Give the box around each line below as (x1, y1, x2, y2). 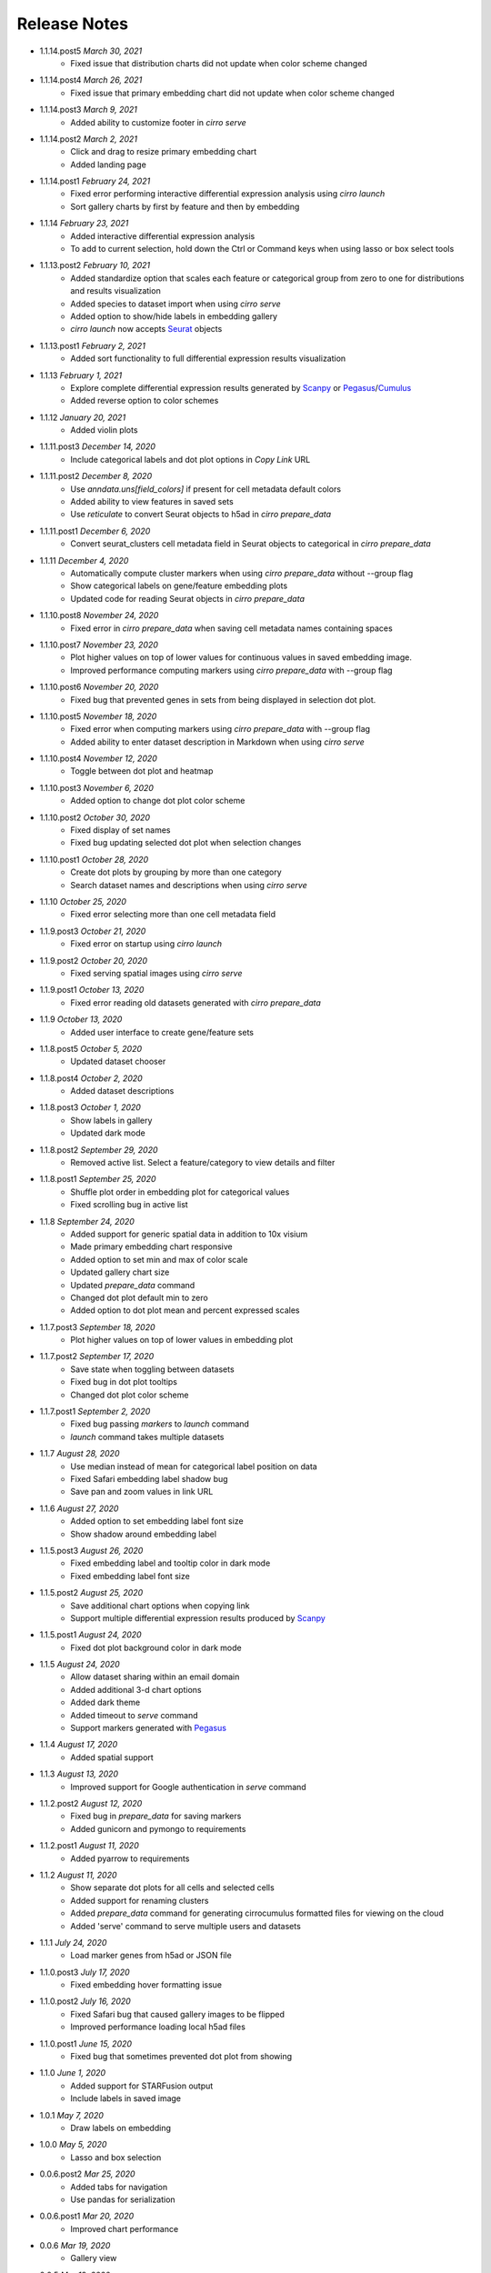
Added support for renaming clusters (70, 1895, 209, 1906)
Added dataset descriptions (70, 1086, 175, 1096)
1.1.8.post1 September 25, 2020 (39, 1174, 156, 1185)
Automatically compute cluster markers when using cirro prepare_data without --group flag (70, 568, 414, 578)
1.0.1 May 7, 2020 (39, 2109, 105, 2120)
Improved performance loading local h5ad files (70, 2021, 245, 2032)
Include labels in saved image (70, 2093, 182, 2104)
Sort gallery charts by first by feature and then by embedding (70, 201, 300, 212)
